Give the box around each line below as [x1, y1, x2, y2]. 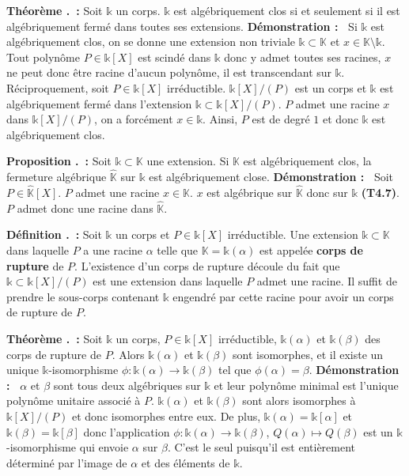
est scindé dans [138, 48, 211, 65]
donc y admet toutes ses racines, [224, 48, 381, 65]
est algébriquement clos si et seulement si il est [173, 2, 400, 18]
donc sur [306, 183, 348, 200]
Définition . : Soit [6, 226, 102, 243]
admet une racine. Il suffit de [256, 273, 397, 289]
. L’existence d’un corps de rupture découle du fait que [74, 257, 340, 274]
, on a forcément [94, 111, 173, 127]
